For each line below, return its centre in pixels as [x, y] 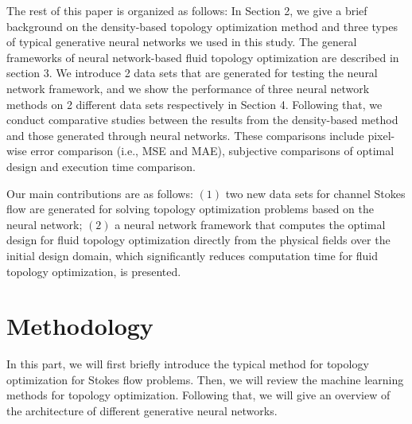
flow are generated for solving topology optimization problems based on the [190, 209]
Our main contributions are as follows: [100, 193]
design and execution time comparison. [101, 166]
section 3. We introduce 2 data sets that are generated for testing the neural [192, 73]
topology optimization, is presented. [94, 271]
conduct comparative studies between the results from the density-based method [202, 120]
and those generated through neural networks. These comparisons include [185, 135]
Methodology [80, 326]
